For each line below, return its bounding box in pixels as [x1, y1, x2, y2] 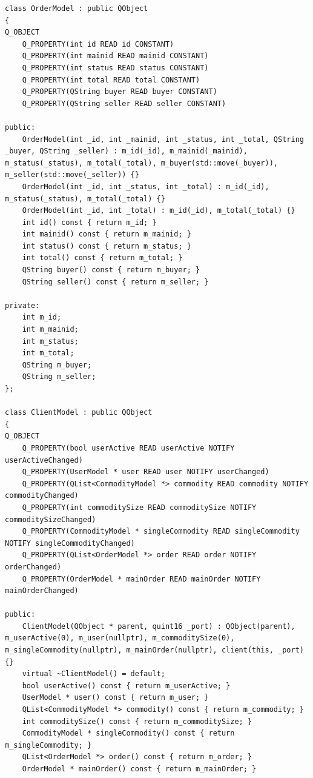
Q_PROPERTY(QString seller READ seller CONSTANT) [22, 99, 226, 108]
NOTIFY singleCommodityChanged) [5, 538, 135, 548]
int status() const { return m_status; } [22, 241, 191, 250]
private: [5, 301, 40, 310]
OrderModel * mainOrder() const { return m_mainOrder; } [22, 765, 257, 773]
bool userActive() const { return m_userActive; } [22, 681, 231, 690]
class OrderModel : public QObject [5, 4, 148, 13]
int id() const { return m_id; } [22, 218, 157, 227]
